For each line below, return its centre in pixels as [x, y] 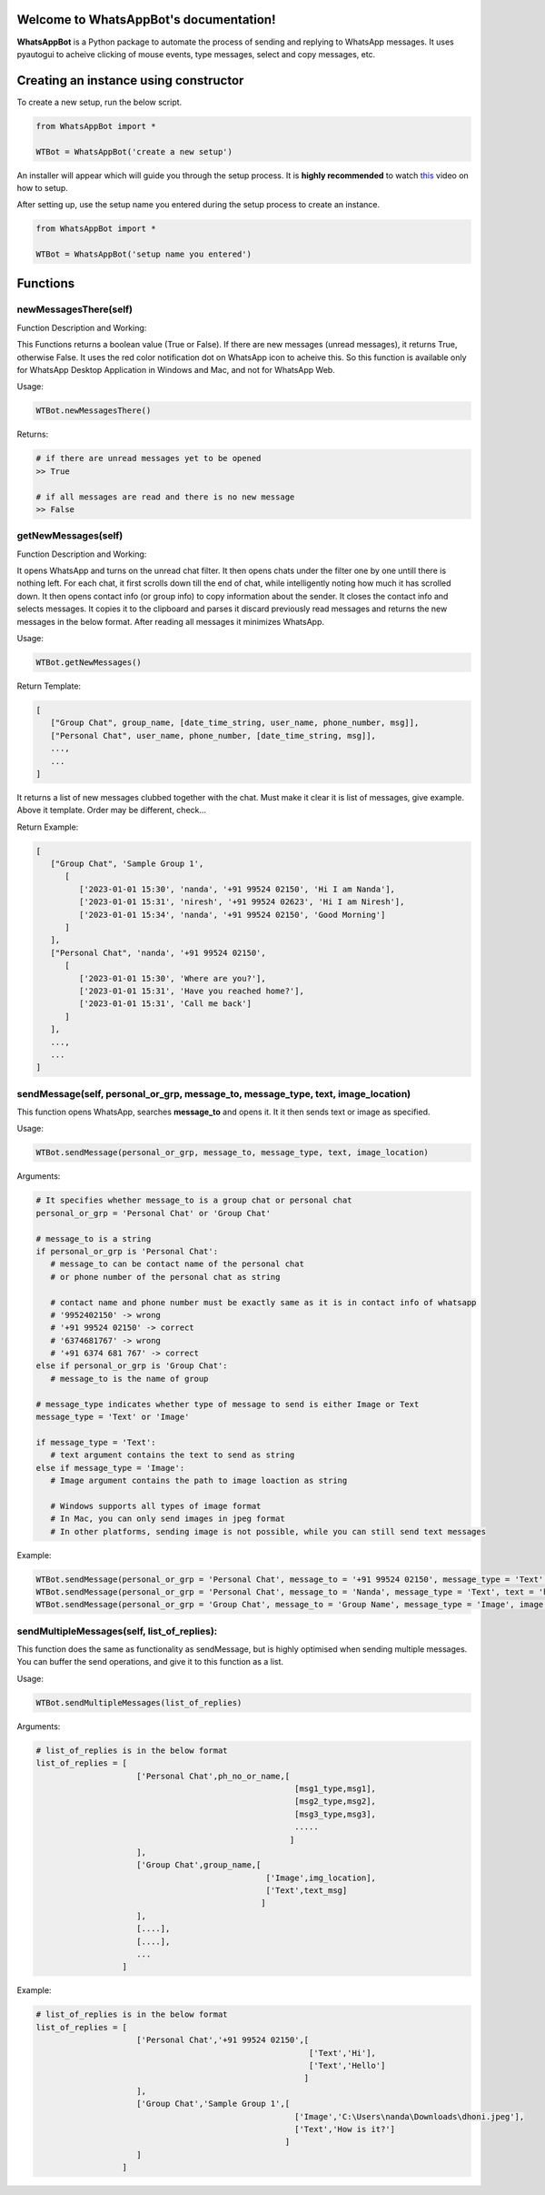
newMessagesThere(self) [75, 309]
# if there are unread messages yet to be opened [149, 458]
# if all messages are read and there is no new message [165, 497]
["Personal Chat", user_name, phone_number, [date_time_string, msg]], [213, 735]
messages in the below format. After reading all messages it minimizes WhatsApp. [171, 621]
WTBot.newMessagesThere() [94, 411]
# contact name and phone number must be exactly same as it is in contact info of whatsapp [263, 1302]
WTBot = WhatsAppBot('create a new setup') [134, 151]
